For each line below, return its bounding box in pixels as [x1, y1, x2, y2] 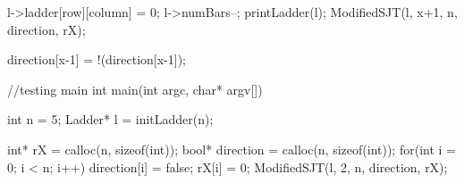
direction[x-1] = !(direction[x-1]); [7, 50, 187, 69]
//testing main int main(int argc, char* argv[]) [7, 79, 263, 98]
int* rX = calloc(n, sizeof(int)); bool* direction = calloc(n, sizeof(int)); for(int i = [7, 139, 456, 158]
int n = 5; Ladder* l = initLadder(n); [7, 110, 214, 129]
